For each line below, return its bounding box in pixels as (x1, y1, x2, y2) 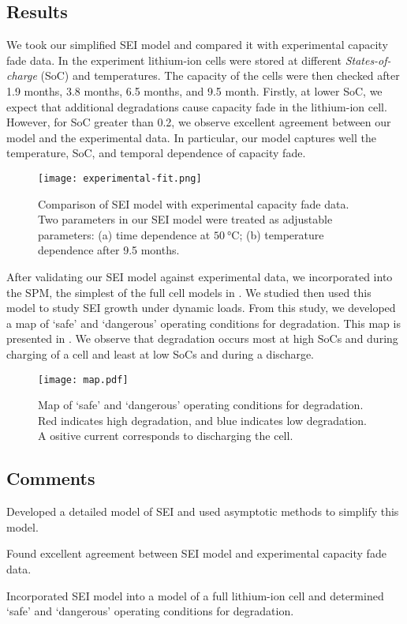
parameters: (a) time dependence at (38, 226, 211, 242)
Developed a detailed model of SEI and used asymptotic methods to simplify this (6, 503, 399, 520)
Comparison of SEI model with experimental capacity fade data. (38, 195, 349, 212)
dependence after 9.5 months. (38, 242, 180, 258)
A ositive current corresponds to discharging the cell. (38, 427, 293, 444)
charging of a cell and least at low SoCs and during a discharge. (6, 345, 315, 362)
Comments (6, 466, 95, 491)
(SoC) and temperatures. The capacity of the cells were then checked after (40, 67, 400, 84)
